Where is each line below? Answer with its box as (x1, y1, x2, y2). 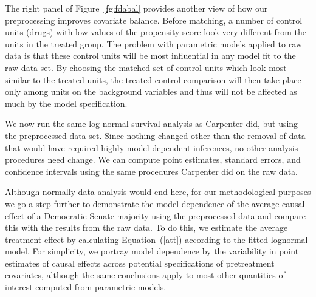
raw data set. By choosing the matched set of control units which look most (5, 61, 287, 73)
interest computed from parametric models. (5, 281, 167, 293)
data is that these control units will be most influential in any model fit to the (5, 49, 296, 62)
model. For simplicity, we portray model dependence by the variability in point (5, 245, 299, 258)
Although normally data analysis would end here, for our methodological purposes (5, 185, 311, 198)
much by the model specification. (5, 97, 128, 109)
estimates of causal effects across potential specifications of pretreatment (5, 256, 275, 269)
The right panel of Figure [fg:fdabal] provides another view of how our (5, 2, 268, 14)
